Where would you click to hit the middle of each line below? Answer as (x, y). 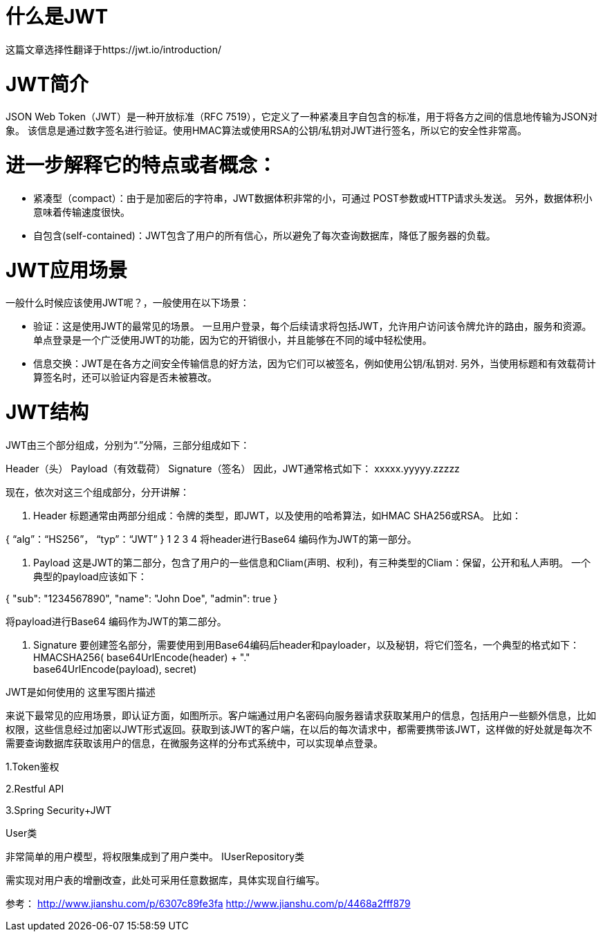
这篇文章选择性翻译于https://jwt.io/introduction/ (114, 49)
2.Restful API (35, 788)
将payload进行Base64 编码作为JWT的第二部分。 (116, 621)
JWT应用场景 (67, 270)
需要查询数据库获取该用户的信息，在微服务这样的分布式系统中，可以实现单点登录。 (194, 743)
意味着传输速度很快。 (82, 212)
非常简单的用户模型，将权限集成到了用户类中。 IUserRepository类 (155, 856)
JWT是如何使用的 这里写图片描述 (81, 692)
